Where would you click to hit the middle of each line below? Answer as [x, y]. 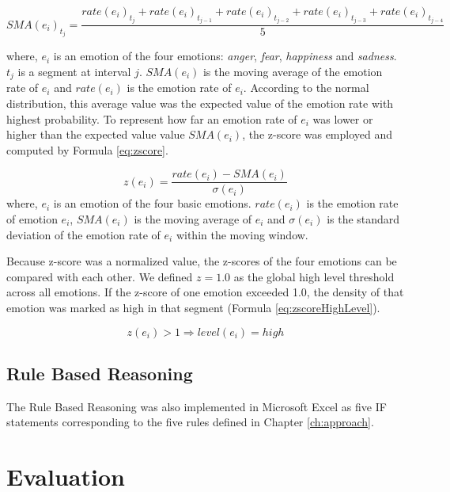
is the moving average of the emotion [293, 71]
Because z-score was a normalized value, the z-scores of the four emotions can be [202, 261]
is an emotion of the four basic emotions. [152, 203]
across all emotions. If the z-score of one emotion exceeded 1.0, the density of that [205, 292]
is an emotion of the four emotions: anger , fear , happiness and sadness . [225, 56]
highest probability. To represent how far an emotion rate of [152, 118]
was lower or [343, 118]
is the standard [363, 218]
